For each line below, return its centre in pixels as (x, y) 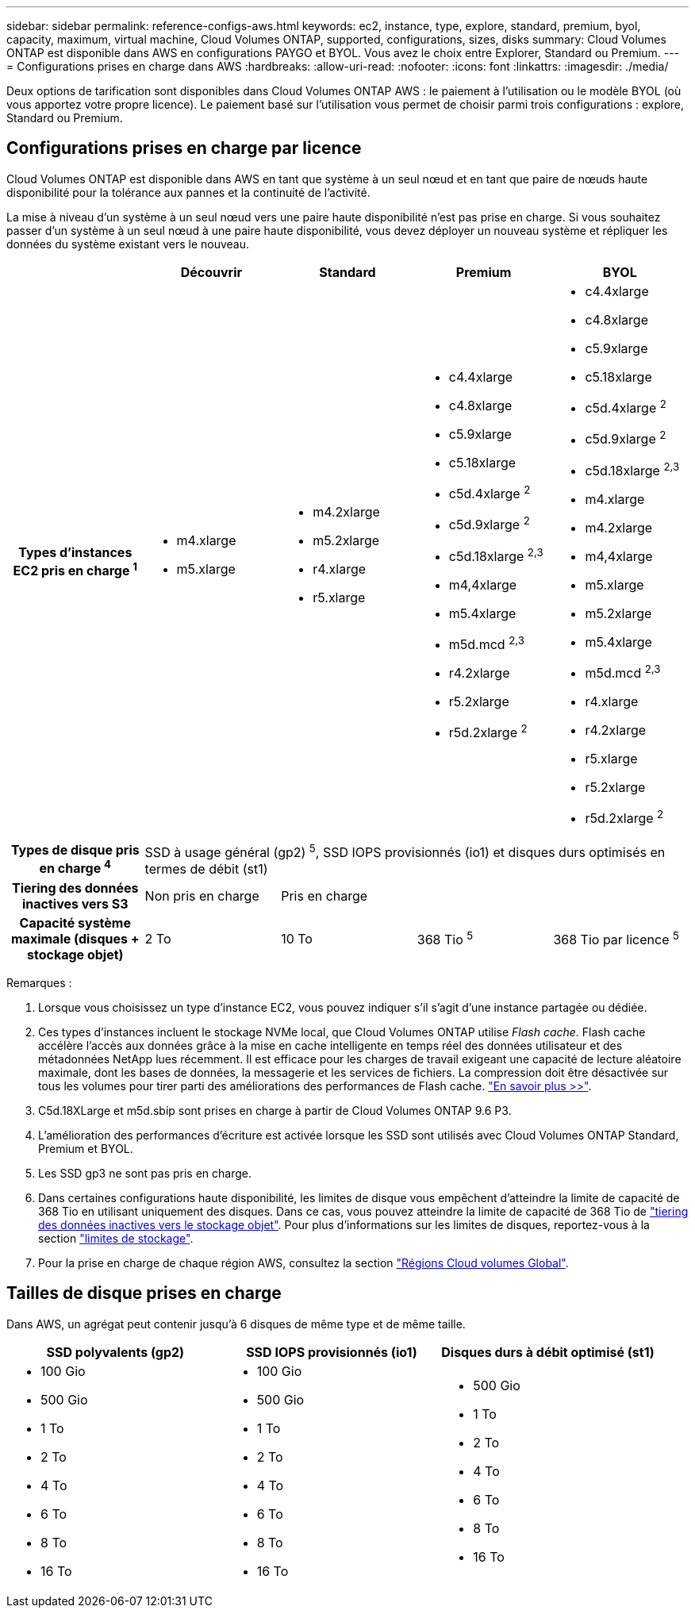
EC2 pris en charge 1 (75, 569)
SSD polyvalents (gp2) (115, 1352)
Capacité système (75, 922)
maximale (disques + (75, 938)
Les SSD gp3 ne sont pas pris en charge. (145, 1173)
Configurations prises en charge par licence (184, 148)
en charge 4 (75, 867)
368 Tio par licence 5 (616, 939)
